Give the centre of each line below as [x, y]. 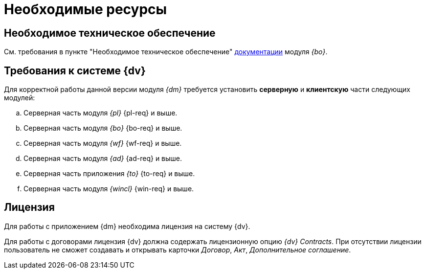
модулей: [20, 98]
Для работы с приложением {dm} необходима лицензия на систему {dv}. [127, 226]
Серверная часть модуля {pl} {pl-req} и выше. [101, 113]
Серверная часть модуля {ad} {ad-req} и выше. [103, 159]
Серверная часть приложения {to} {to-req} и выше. [109, 174]
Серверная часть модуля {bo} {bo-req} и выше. [103, 128]
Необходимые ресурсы [86, 9]
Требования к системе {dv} [75, 70]
